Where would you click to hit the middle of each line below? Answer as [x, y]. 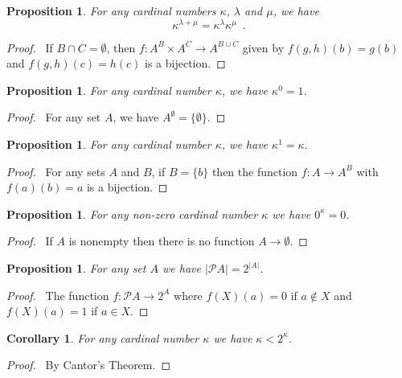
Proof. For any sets [56, 171]
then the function [255, 171]
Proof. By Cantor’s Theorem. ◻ [89, 365]
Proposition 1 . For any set [76, 268]
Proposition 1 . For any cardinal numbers [111, 10]
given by [263, 47]
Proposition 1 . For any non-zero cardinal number [132, 214]
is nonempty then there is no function [162, 241]
